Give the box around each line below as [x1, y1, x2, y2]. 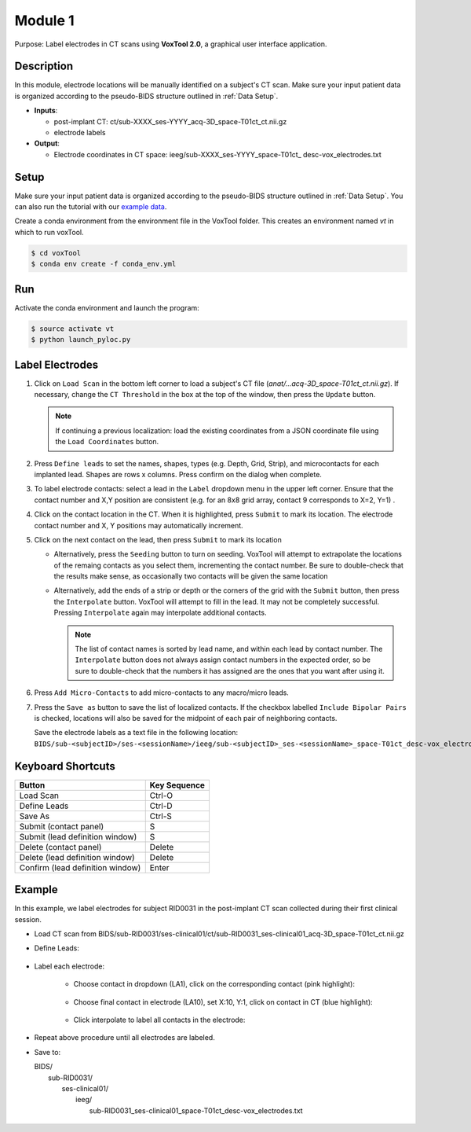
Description [14, 60, 74, 73]
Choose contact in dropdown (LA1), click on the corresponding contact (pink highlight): [73, 979, 355, 989]
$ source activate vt [31, 324, 115, 333]
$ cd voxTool [31, 248, 82, 257]
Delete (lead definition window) [19, 851, 135, 862]
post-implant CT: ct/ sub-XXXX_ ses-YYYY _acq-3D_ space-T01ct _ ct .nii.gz [53, 116, 287, 126]
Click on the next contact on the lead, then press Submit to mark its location [34, 535, 282, 544]
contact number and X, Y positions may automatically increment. [34, 520, 243, 530]
